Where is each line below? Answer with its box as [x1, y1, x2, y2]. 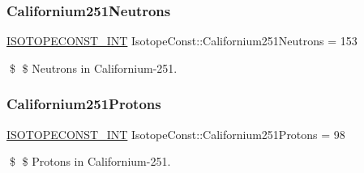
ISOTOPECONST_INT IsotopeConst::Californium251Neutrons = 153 [6, 32, 358, 49]
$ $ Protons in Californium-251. [9, 153, 171, 170]
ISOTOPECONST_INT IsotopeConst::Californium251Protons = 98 [6, 125, 345, 142]
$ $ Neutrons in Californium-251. [9, 59, 178, 76]
